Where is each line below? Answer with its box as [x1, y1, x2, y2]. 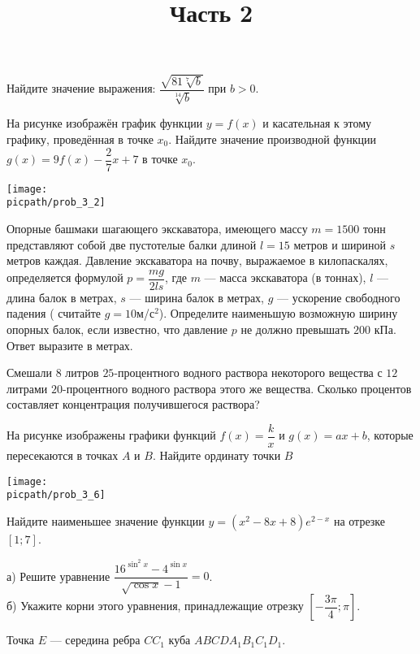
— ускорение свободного [277, 288, 401, 305]
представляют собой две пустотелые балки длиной [6, 236, 257, 253]
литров [65, 364, 99, 381]
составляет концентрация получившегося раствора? [6, 396, 260, 413]
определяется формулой [6, 269, 123, 286]
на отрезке [333, 512, 385, 529]
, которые [366, 427, 414, 444]
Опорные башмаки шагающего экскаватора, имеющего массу [6, 219, 308, 236]
